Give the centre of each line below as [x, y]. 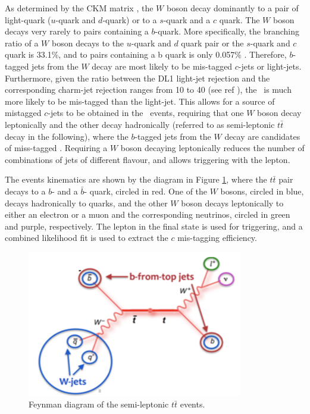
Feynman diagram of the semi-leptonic [99, 404]
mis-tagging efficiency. [217, 238]
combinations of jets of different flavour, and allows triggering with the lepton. [148, 159]
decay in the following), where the [67, 136]
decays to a [25, 191]
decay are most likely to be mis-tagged [162, 66]
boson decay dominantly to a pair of [232, 8]
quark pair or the [212, 43]
